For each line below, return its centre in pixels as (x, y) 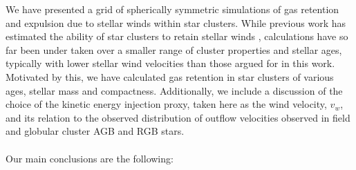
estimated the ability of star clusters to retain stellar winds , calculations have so (177, 36)
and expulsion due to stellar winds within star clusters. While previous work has (176, 22)
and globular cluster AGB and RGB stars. (95, 131)
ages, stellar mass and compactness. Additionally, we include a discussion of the (174, 90)
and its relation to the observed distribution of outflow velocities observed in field (178, 117)
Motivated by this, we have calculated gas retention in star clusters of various (170, 76)
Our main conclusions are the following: (90, 158)
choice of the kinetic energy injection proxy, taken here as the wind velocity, (166, 104)
